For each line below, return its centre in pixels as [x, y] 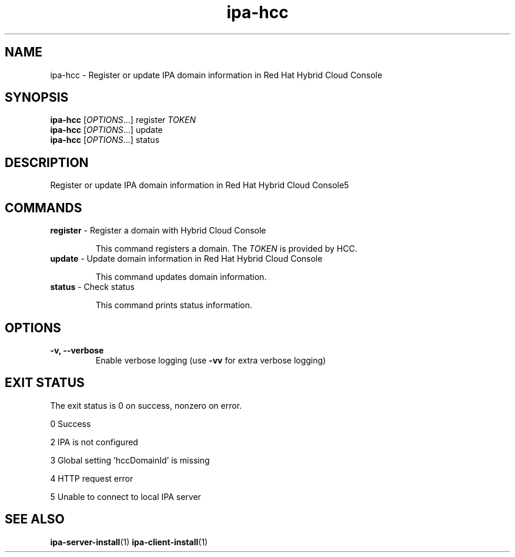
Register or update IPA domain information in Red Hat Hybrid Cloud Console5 [200, 185]
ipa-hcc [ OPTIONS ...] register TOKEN [123, 120]
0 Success [71, 423]
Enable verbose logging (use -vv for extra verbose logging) [211, 360]
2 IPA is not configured [94, 442]
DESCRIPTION [47, 162]
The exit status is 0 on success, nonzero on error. [146, 405]
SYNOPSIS [37, 98]
